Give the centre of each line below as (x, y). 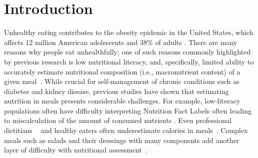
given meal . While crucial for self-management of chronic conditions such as (122, 81)
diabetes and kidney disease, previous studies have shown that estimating (116, 91)
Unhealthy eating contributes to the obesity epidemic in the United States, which (129, 32)
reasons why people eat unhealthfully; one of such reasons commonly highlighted (127, 52)
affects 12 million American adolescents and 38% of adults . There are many (121, 42)
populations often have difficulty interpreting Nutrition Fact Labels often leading (128, 110)
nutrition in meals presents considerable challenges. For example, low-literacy (122, 101)
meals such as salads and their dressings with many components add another (122, 140)
